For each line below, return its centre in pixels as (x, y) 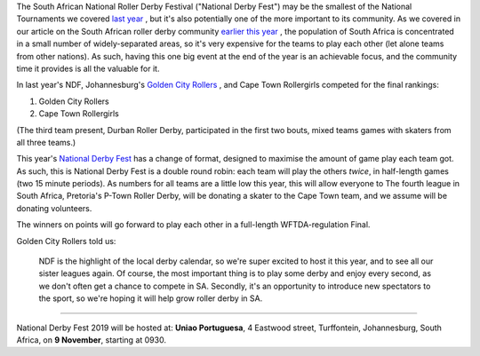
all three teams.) (46, 142)
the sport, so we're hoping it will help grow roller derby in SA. (151, 298)
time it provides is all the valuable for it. (88, 68)
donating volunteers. (54, 208)
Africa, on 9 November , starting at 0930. (91, 340)
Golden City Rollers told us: (66, 241)
